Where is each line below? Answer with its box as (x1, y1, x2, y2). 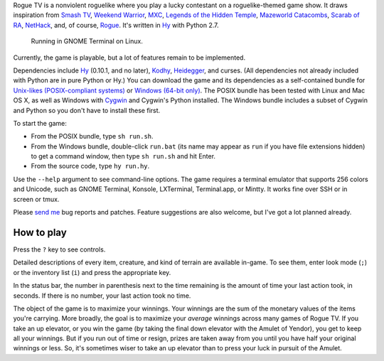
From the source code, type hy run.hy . (31, 162, 150, 171)
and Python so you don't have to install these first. (13, 106, 161, 114)
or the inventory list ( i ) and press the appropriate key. (13, 268, 171, 276)
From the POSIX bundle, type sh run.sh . (31, 132, 154, 141)
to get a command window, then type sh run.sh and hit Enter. (31, 152, 216, 161)
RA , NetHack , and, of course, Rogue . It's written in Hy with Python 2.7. (13, 21, 220, 29)
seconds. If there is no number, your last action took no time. (13, 291, 191, 300)
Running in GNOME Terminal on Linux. (31, 37, 144, 45)
